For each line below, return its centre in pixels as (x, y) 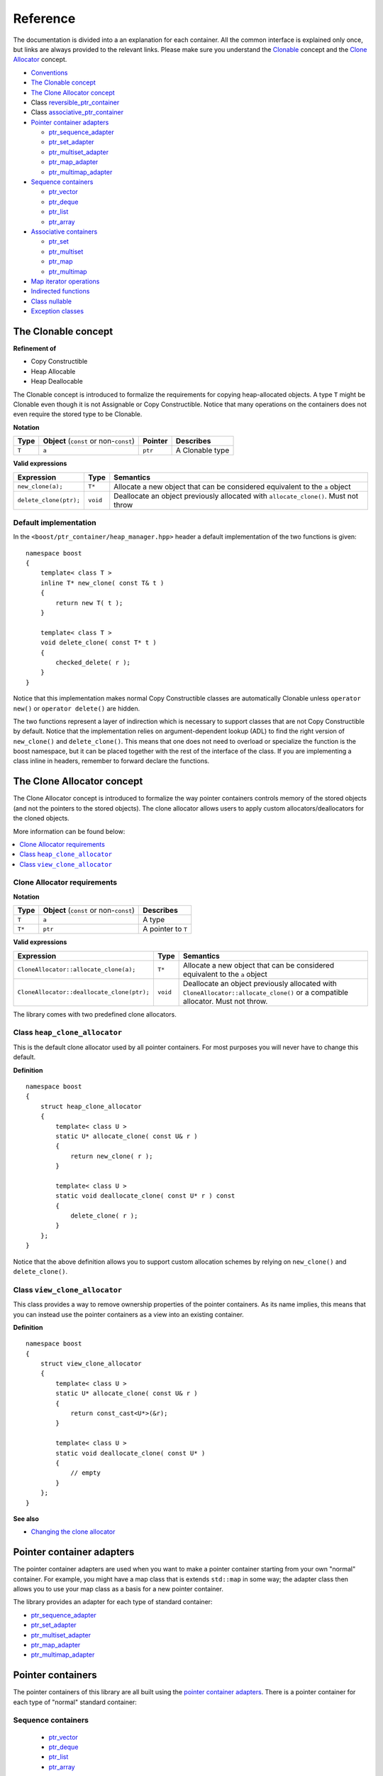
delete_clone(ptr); (49, 500)
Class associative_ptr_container (77, 112)
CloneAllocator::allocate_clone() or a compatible (266, 992)
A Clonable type (202, 450)
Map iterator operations (65, 281)
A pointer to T (165, 929)
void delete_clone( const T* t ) (99, 643)
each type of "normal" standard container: (75, 1702)
